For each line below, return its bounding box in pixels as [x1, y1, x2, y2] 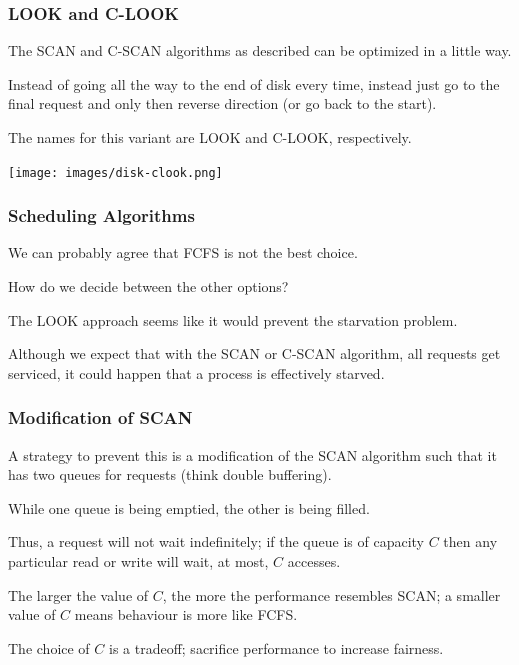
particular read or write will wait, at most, [8, 551, 269, 572]
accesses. [287, 551, 341, 572]
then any [443, 531, 498, 552]
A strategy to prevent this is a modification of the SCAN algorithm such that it [8, 444, 497, 465]
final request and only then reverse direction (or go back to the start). [8, 93, 437, 114]
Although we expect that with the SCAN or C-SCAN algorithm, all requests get [8, 343, 501, 364]
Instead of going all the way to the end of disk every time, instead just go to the [8, 73, 500, 94]
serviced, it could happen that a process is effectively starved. [8, 362, 385, 383]
